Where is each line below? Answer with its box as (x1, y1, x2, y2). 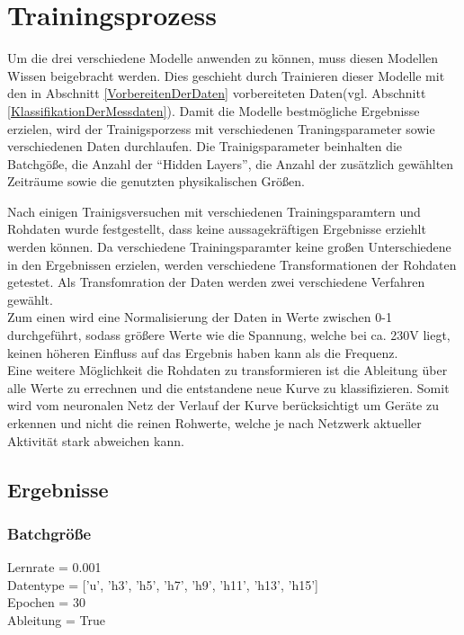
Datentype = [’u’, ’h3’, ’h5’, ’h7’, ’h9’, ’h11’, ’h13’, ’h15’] (7, 575, 319, 594)
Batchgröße (7, 522, 92, 544)
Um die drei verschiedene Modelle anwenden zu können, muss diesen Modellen (7, 49, 439, 67)
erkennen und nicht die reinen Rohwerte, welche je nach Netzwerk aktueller (7, 414, 422, 432)
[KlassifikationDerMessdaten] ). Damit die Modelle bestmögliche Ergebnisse (7, 101, 420, 120)
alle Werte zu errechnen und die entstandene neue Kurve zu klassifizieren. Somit (7, 378, 450, 397)
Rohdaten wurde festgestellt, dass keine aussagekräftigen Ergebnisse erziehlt (7, 219, 426, 238)
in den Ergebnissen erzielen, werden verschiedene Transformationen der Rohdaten (7, 255, 457, 273)
